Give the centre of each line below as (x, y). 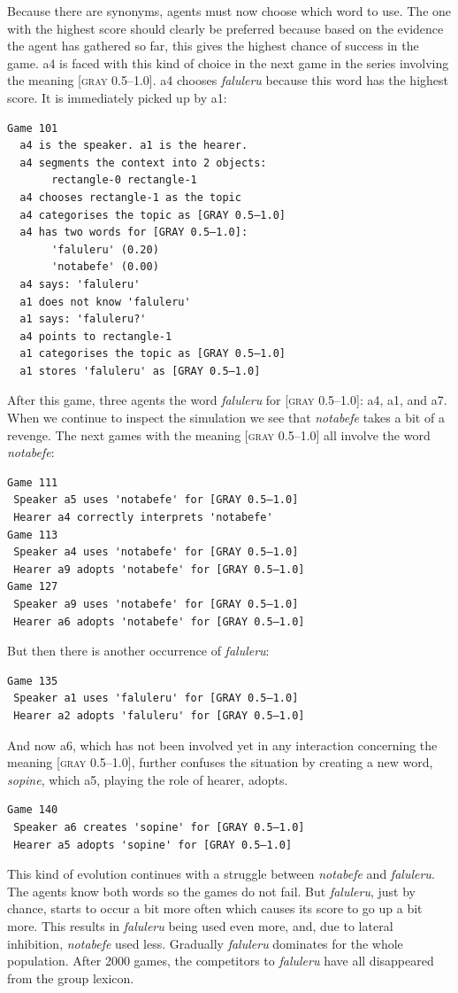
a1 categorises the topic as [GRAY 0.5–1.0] (153, 354)
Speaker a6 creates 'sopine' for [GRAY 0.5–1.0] (159, 827)
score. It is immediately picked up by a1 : (117, 97)
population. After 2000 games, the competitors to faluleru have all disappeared (221, 961)
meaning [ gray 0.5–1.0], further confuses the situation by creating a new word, (220, 762)
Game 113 (33, 535)
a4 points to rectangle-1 (96, 336)
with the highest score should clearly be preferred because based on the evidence (225, 28)
